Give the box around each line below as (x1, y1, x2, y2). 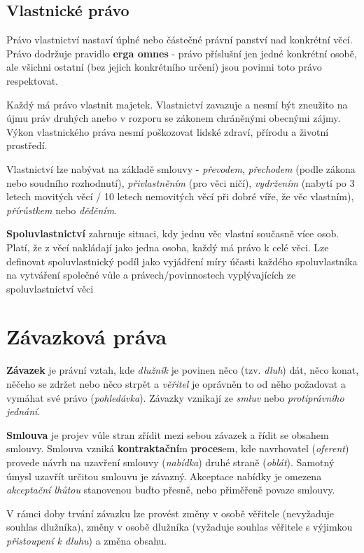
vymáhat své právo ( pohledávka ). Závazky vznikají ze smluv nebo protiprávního (6, 390, 344, 405)
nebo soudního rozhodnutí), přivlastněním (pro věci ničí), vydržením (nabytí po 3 (6, 175, 355, 190)
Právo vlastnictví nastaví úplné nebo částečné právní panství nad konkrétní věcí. (6, 32, 353, 47)
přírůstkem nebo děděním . (6, 202, 117, 217)
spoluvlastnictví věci (6, 281, 94, 295)
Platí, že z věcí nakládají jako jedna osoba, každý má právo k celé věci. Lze (6, 239, 329, 254)
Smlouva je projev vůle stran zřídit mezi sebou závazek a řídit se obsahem (6, 427, 329, 442)
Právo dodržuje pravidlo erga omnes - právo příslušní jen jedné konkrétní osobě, (6, 45, 357, 60)
